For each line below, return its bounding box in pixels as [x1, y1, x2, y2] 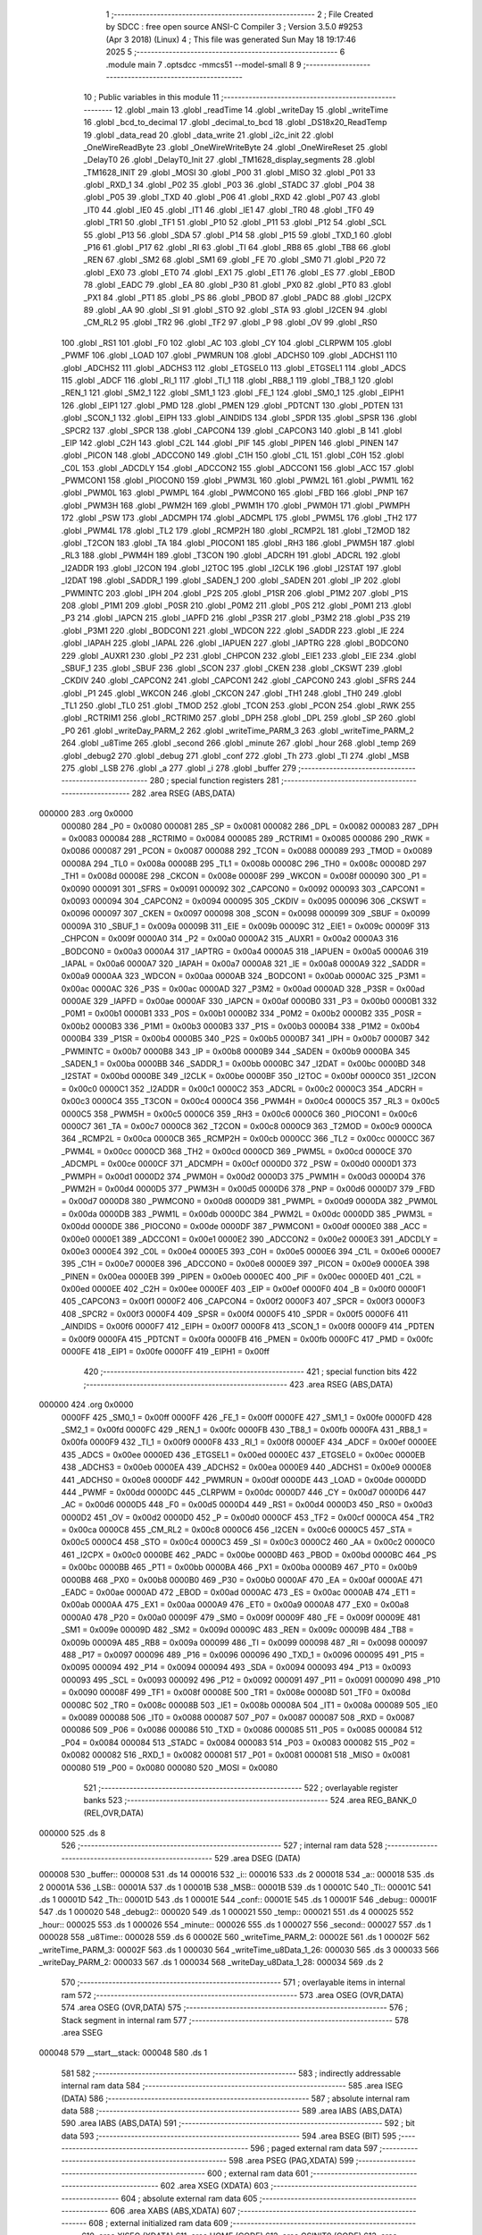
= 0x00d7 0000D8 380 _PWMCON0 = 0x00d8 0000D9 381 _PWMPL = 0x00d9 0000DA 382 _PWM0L [61, 1196, 438, 1207]
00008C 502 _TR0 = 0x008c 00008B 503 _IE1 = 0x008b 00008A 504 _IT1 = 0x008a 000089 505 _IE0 [61, 1699, 438, 1710]
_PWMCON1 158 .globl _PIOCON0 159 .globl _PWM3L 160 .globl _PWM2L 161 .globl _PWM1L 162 [61, 475, 414, 486]
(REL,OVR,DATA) [83, 1807, 145, 1818]
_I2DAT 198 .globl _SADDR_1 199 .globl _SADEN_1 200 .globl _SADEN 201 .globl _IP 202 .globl [61, 575, 401, 586]
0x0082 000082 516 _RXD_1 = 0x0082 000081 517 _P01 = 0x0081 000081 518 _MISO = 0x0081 [61, 1750, 411, 1760]
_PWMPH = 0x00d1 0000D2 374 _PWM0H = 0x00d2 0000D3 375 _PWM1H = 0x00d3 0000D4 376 [61, 1171, 426, 1182]
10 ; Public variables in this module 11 [83, 92, 220, 103]
